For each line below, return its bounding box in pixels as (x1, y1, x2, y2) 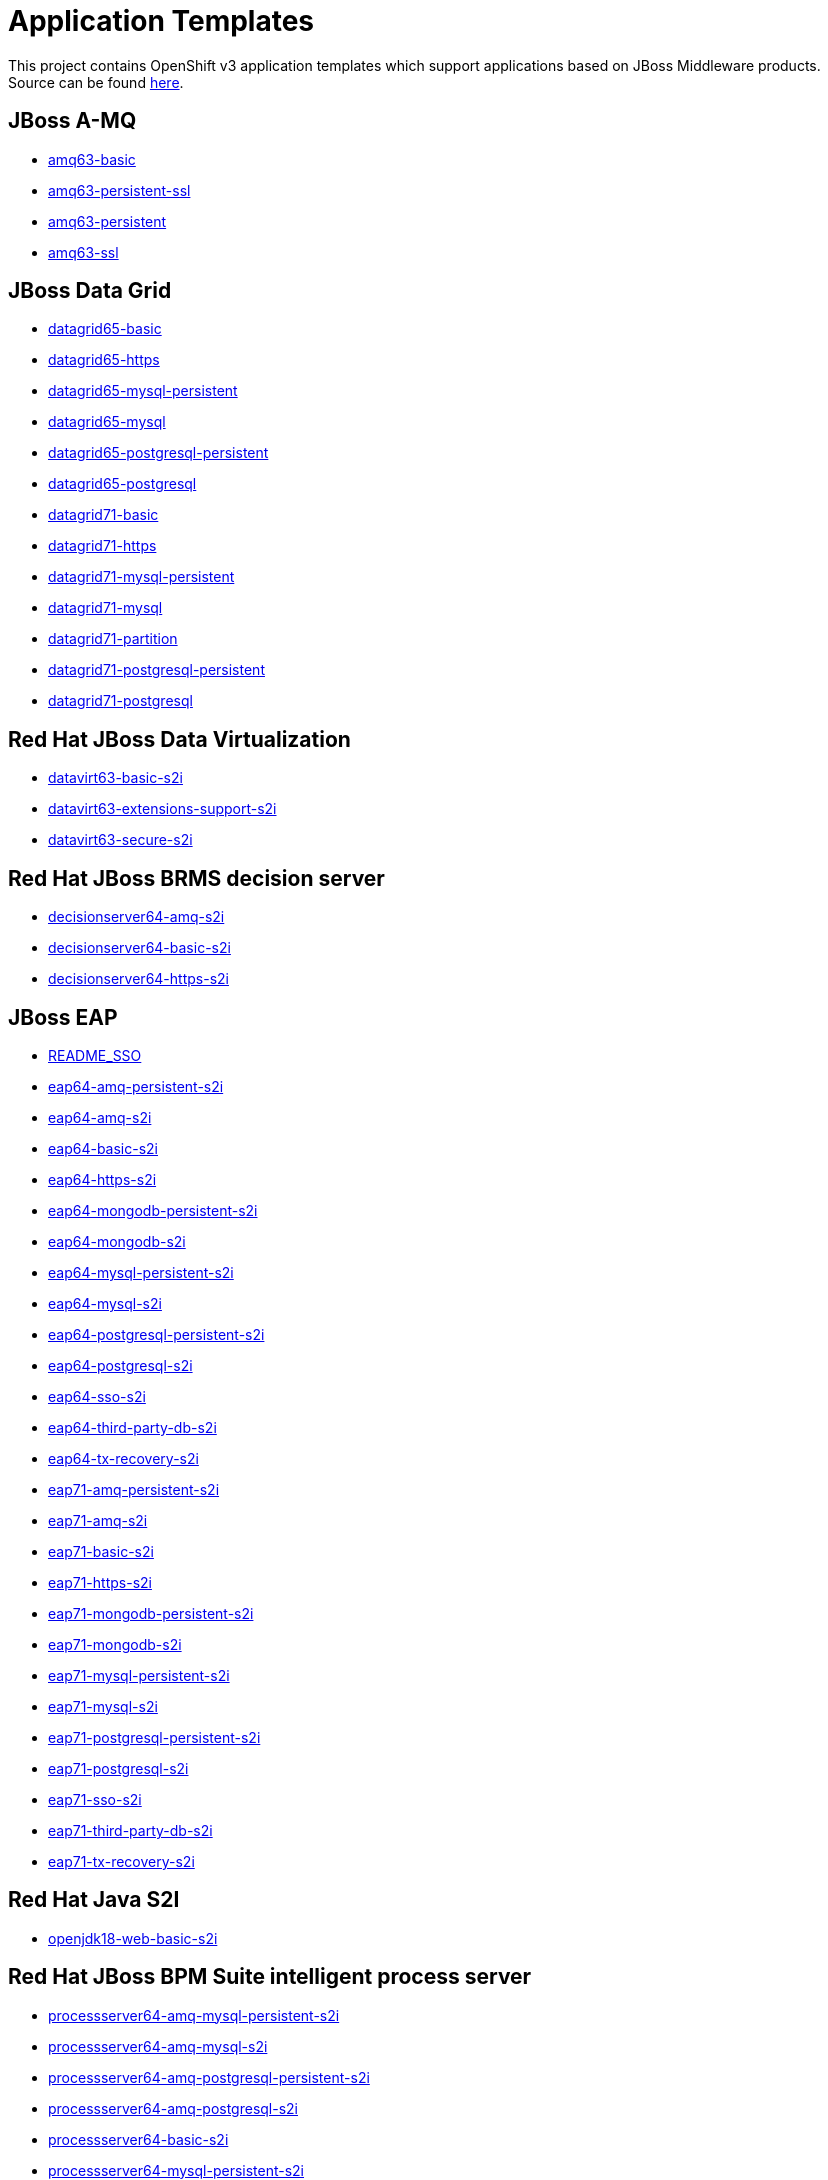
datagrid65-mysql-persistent (48, 382, 238, 400)
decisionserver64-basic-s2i (48, 939, 231, 957)
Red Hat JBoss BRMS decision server (8, 865, 385, 891)
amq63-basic (48, 150, 136, 168)
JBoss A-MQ (8, 108, 137, 134)
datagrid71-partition (48, 630, 178, 648)
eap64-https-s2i (48, 1170, 157, 1188)
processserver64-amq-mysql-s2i (48, 2037, 268, 2055)
